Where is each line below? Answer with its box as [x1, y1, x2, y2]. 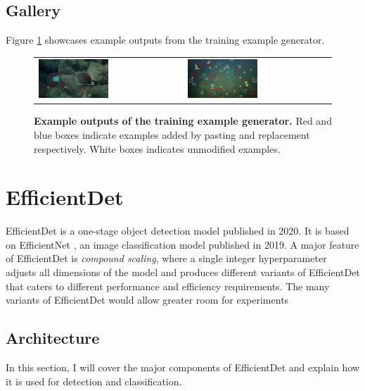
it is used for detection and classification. [6, 373, 182, 388]
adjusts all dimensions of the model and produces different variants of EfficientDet [6, 265, 360, 280]
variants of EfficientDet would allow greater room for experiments [6, 292, 289, 307]
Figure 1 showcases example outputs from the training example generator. [6, 32, 325, 47]
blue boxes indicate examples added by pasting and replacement [34, 127, 310, 142]
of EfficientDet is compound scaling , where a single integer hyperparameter [6, 251, 327, 266]
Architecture [6, 327, 100, 349]
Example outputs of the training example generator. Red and [34, 113, 332, 128]
